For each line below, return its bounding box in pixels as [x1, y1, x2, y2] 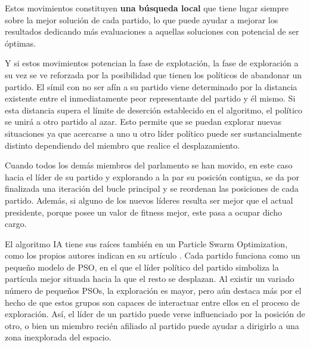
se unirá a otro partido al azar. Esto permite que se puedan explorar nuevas [5, 115, 281, 128]
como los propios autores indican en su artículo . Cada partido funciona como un [5, 249, 300, 262]
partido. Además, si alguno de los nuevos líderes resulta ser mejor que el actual [5, 194, 293, 206]
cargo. [5, 217, 27, 230]
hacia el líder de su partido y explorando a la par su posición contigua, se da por [5, 170, 300, 183]
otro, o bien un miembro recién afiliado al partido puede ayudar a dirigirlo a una [5, 319, 299, 331]
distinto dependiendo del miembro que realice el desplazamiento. [5, 139, 240, 151]
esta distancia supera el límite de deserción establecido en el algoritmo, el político [5, 103, 303, 116]
